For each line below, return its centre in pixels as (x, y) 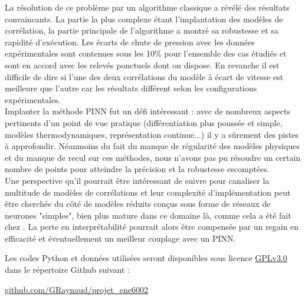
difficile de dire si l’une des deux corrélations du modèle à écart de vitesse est (144, 76)
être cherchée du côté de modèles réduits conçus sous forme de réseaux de (138, 204)
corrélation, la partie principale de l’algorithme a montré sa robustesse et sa (142, 30)
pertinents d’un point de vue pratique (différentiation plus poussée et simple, (144, 122)
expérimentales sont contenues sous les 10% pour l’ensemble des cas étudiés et (146, 53)
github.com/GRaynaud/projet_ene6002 (77, 289)
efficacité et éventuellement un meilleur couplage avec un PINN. (120, 238)
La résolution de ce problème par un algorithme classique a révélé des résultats (147, 7)
